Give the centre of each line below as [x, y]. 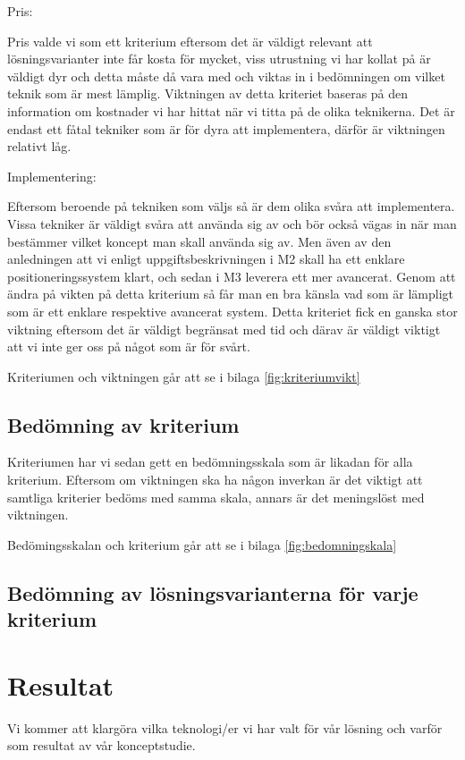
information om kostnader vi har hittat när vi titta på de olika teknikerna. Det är [231, 110]
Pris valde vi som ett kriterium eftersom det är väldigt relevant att [190, 41]
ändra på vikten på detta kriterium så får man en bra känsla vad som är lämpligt [231, 294]
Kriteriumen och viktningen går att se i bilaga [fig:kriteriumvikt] [184, 376]
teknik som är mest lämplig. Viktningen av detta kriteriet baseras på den [208, 93]
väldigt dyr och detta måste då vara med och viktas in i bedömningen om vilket [226, 76]
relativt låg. [39, 146]
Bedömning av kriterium [123, 424]
